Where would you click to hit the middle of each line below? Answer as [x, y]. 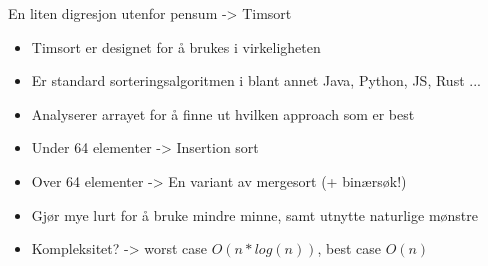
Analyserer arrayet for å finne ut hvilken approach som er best [223, 113]
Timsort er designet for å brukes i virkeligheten [176, 46]
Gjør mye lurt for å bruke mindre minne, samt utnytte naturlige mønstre [255, 214]
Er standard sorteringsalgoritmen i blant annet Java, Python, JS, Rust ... [256, 80]
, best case [349, 248]
